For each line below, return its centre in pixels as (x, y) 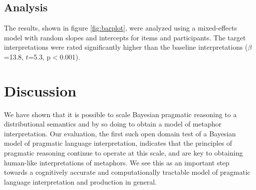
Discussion (40, 90)
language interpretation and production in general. (80, 181)
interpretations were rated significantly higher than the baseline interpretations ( (126, 47)
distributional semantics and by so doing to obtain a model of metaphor (113, 124)
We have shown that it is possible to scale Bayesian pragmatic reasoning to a (120, 114)
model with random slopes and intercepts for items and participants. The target (125, 37)
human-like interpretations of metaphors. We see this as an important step (117, 162)
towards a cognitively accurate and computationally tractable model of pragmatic (127, 172)
